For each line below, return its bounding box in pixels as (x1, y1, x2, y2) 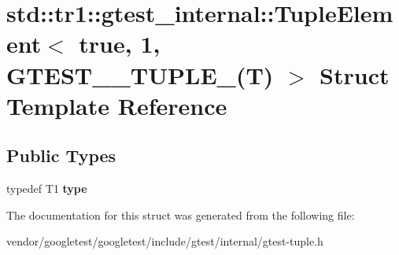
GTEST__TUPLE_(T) (6, 58, 274, 91)
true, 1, (79, 28, 161, 60)
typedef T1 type (6, 180, 87, 197)
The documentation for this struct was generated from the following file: (6, 206, 355, 223)
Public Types (6, 143, 116, 168)
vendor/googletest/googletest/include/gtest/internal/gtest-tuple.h (6, 233, 323, 249)
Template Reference (6, 89, 227, 121)
